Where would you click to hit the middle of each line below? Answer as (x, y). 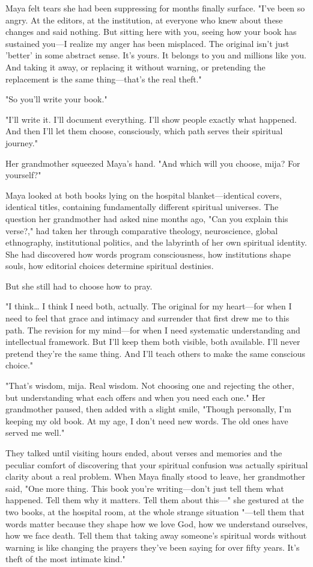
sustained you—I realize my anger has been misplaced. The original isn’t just (147, 43)
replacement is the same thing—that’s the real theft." (104, 79)
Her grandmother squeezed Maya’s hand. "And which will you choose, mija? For (153, 163)
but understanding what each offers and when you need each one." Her (135, 397)
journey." (22, 142)
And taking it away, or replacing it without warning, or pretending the (135, 67)
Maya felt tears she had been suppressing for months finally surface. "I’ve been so (155, 8)
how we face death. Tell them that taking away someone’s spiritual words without (156, 535)
